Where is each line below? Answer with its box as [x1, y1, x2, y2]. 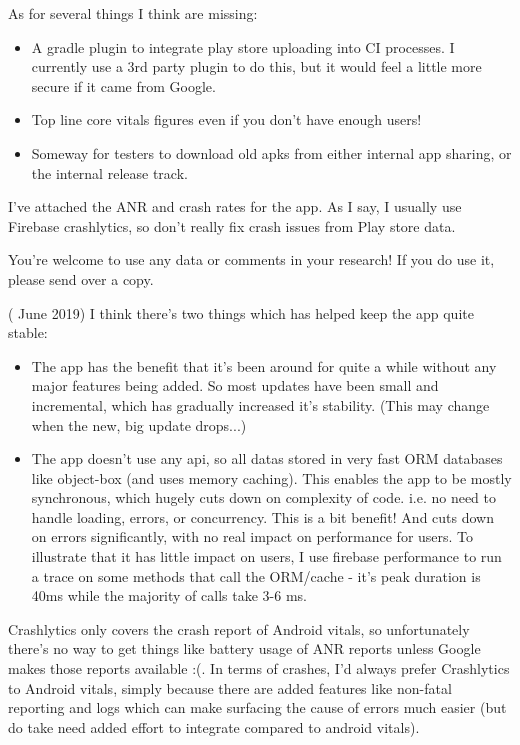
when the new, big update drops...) [31, 414, 247, 435]
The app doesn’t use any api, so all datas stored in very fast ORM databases [31, 448, 503, 469]
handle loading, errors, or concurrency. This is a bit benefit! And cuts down [31, 506, 494, 527]
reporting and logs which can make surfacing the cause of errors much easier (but [8, 697, 507, 718]
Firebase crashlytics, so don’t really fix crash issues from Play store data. [8, 215, 456, 236]
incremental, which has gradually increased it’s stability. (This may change [31, 394, 490, 415]
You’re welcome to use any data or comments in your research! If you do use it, [8, 249, 495, 270]
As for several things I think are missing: [8, 3, 258, 23]
